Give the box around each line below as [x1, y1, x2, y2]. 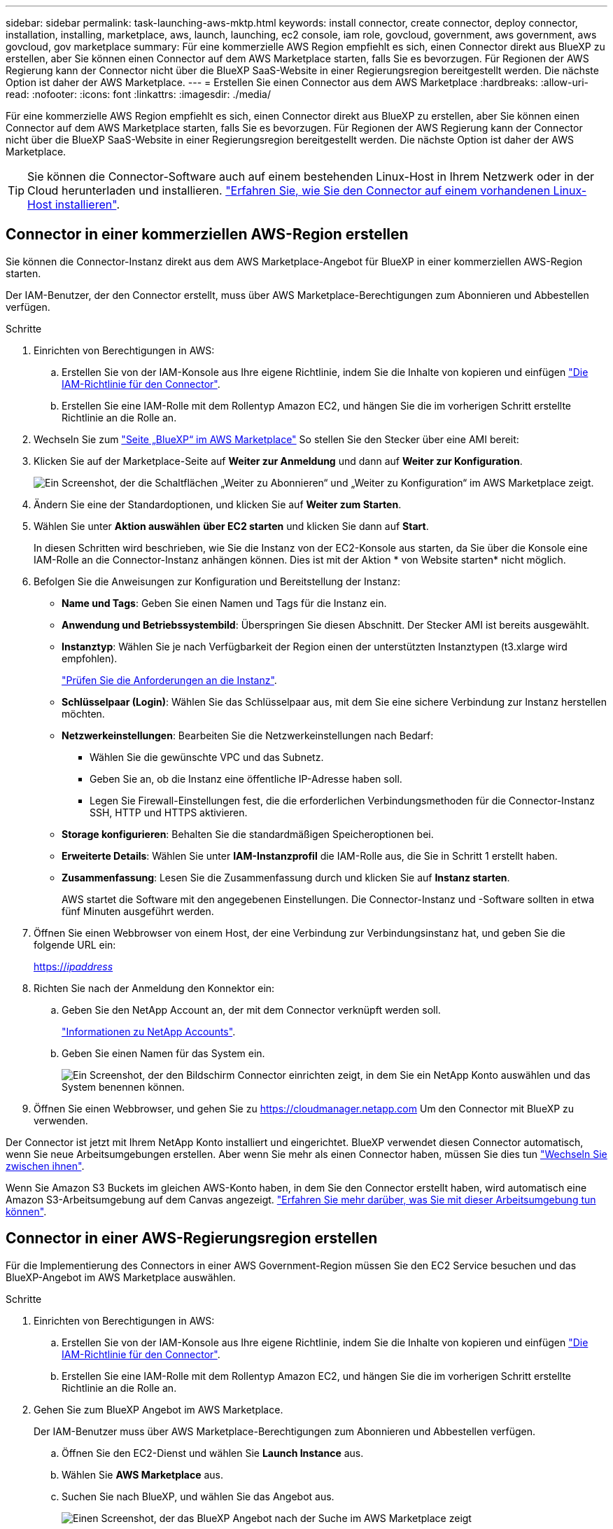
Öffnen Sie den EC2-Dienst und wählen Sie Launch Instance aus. [62, 1446, 364, 1459]
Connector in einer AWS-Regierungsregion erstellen [6, 1229, 378, 1248]
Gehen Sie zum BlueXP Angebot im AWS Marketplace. [34, 1403, 283, 1416]
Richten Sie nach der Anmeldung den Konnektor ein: [34, 982, 275, 994]
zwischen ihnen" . [6, 1159, 85, 1172]
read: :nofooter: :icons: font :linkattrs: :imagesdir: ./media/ [6, 88, 271, 100]
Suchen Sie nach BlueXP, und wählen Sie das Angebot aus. [62, 1490, 334, 1502]
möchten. [62, 707, 105, 720]
